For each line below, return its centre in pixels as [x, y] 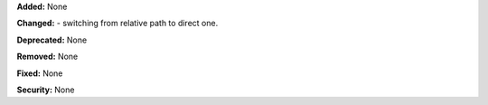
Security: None [46, 90]
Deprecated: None [52, 40]
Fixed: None [40, 73]
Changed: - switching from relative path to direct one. [117, 24]
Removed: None [47, 57]
